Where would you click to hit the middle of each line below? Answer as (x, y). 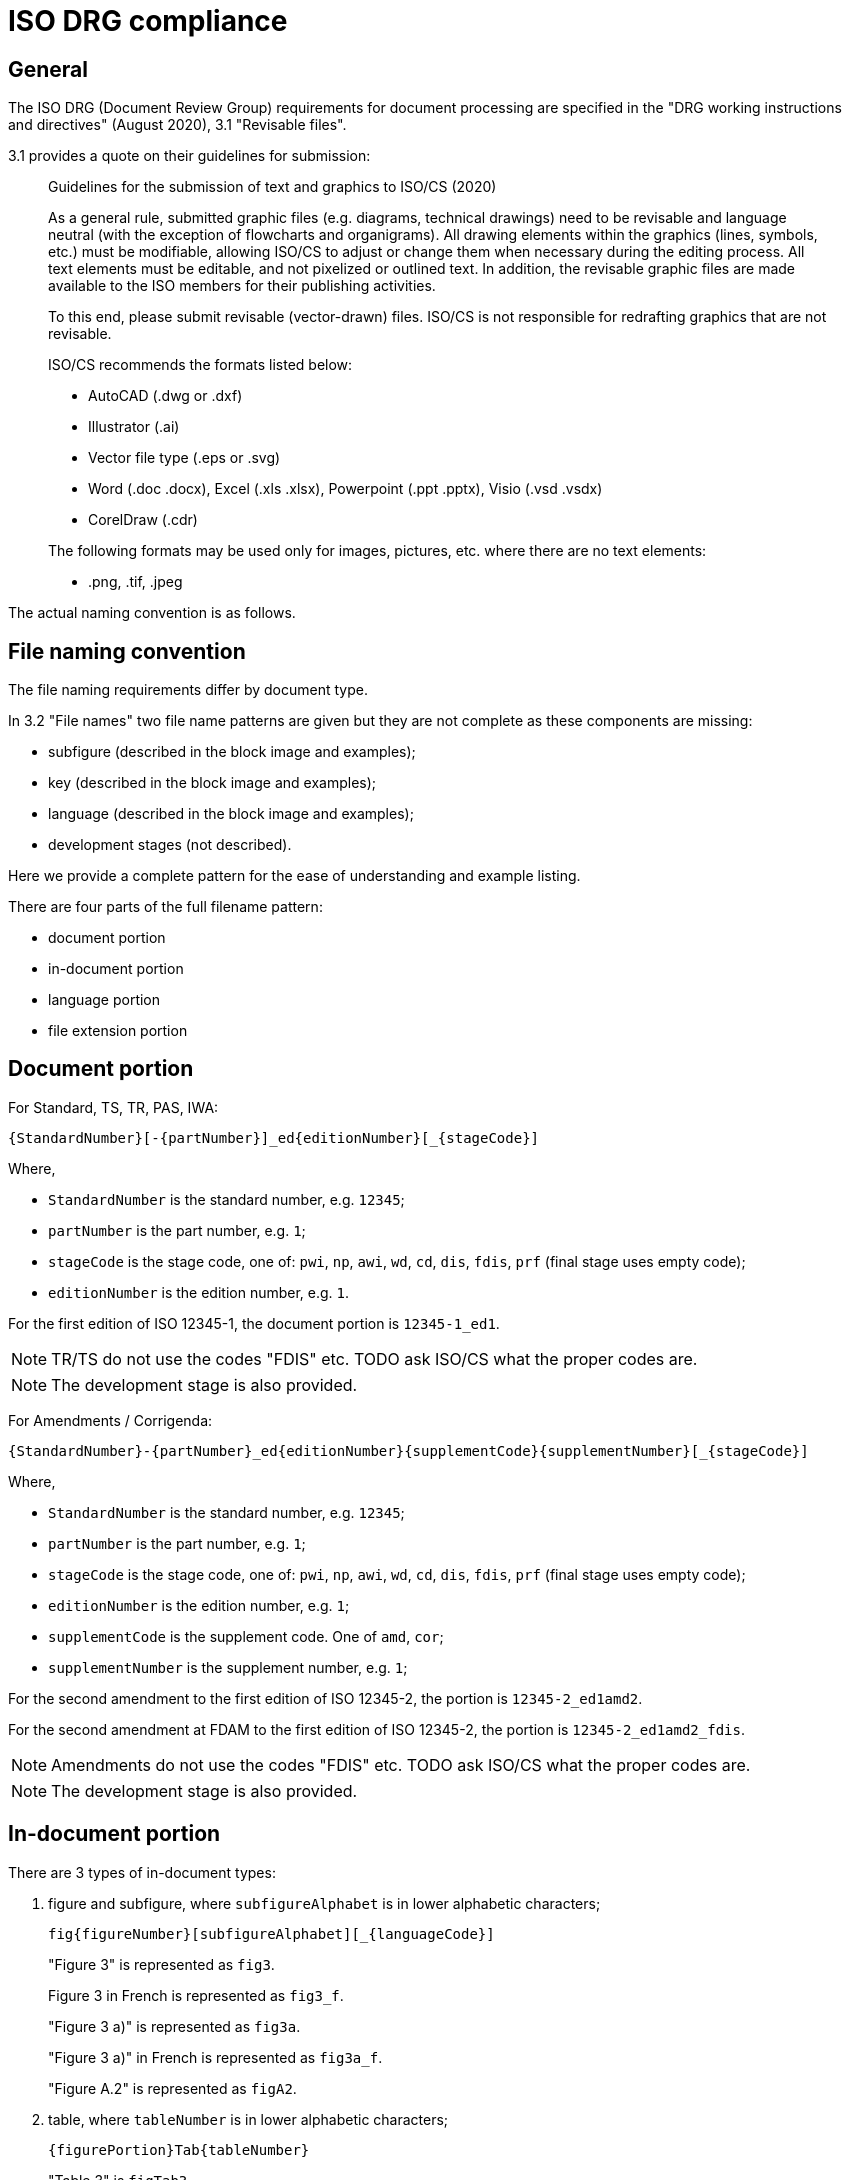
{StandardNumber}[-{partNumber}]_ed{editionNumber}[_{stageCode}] (274, 1137)
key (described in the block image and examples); (212, 783)
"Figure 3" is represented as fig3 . (161, 1964)
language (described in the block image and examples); (231, 814)
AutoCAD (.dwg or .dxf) (165, 396)
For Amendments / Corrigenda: (110, 1420)
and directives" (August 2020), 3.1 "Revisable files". (177, 125)
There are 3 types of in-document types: (142, 1872)
